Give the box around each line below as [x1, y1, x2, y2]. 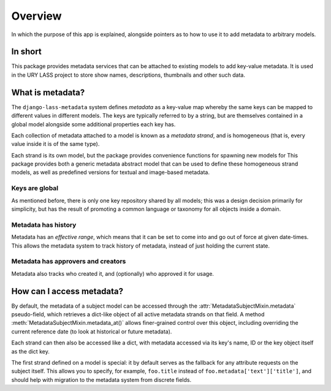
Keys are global [11, 184, 59, 192]
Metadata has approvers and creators [11, 257, 126, 266]
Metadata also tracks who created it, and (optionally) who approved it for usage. [11, 270, 215, 277]
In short [11, 47, 42, 57]
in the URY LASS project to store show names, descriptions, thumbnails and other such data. [11, 71, 245, 78]
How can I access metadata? [11, 286, 124, 297]
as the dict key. [11, 347, 50, 355]
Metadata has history [11, 221, 77, 229]
